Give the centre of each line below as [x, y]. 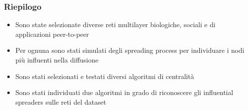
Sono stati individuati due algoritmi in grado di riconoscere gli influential [124, 92]
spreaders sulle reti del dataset [61, 102]
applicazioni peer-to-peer [52, 34]
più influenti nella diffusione [57, 60]
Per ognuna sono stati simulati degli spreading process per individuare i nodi [130, 50]
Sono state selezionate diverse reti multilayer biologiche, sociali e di [115, 24]
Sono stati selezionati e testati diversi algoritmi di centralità [105, 76]
